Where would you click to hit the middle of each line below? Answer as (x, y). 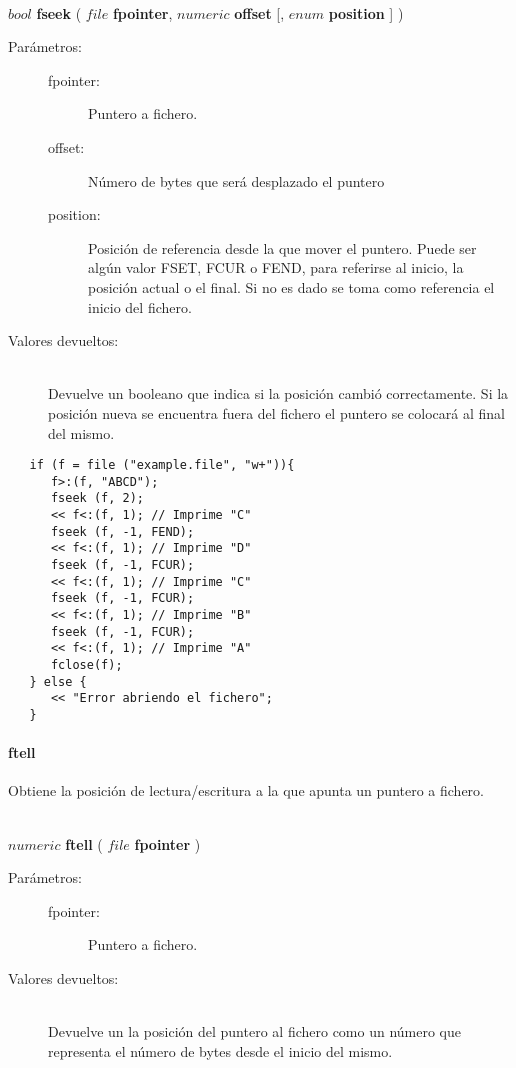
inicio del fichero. (140, 306)
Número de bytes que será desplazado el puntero (236, 180)
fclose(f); (86, 664)
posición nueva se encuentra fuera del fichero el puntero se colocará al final (276, 412)
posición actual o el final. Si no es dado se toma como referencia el (291, 286)
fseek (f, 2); (97, 498)
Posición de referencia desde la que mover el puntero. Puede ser (282, 247)
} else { (58, 681)
